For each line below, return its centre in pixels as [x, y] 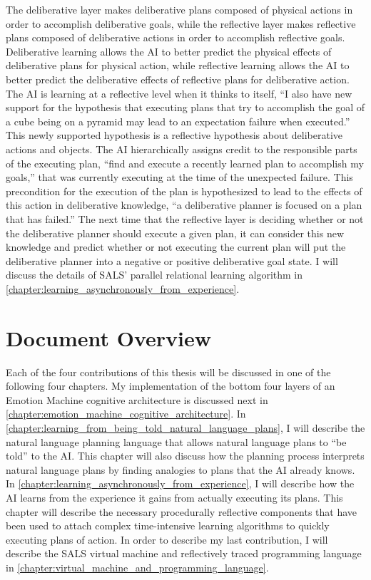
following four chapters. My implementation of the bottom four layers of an [171, 386]
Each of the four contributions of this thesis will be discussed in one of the [168, 372]
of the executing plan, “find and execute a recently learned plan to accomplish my [185, 163]
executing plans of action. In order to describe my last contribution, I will [167, 539]
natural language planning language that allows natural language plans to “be [176, 441]
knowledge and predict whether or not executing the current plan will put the [176, 247]
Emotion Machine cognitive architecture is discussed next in [137, 399]
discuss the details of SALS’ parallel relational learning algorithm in [154, 275]
